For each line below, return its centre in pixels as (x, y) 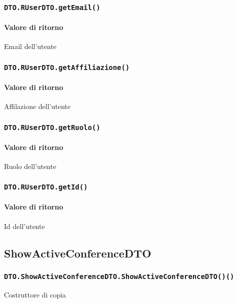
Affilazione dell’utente (37, 106)
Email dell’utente (30, 46)
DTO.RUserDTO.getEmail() (52, 7)
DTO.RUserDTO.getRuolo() (52, 127)
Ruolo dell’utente (30, 166)
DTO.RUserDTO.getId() (46, 187)
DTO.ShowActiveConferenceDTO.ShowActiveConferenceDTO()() (119, 276)
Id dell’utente (24, 226)
